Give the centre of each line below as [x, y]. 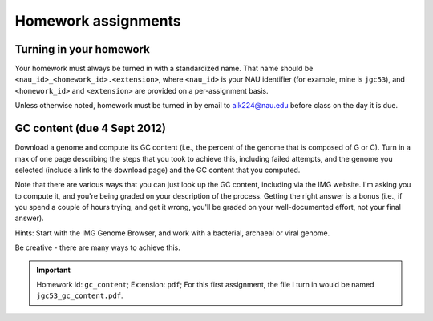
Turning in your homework [82, 49]
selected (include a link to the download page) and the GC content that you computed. [158, 170]
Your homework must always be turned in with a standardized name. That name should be [164, 69]
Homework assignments [98, 21]
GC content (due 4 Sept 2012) [90, 128]
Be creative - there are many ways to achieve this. [97, 247]
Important [54, 270]
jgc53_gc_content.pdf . [80, 295]
